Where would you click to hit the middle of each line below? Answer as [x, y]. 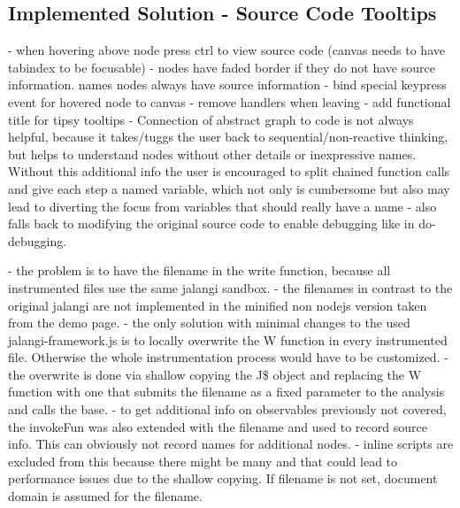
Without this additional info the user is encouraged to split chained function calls [229, 171]
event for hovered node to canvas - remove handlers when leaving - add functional [230, 101]
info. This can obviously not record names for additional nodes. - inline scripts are [231, 444]
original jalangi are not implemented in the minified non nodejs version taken [218, 305]
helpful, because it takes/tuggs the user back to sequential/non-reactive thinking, [228, 137]
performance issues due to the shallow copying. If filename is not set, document [223, 478]
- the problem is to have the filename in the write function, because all [199, 270]
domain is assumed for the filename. [105, 496]
